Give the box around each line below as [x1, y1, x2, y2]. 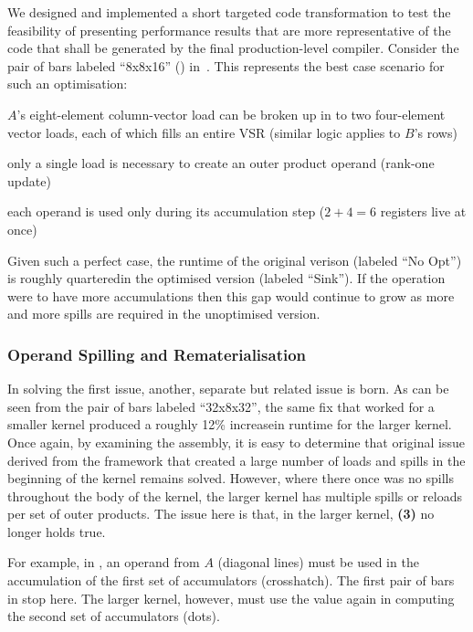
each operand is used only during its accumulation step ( [7, 202, 325, 221]
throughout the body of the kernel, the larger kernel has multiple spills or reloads [7, 486, 463, 505]
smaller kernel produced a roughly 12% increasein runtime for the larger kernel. [7, 415, 452, 434]
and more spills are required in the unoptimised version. [7, 304, 321, 323]
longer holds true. [7, 521, 106, 541]
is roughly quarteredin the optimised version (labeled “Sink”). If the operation [7, 269, 446, 288]
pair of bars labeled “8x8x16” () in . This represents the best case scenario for [7, 56, 445, 75]
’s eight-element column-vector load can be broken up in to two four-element [16, 104, 446, 123]
